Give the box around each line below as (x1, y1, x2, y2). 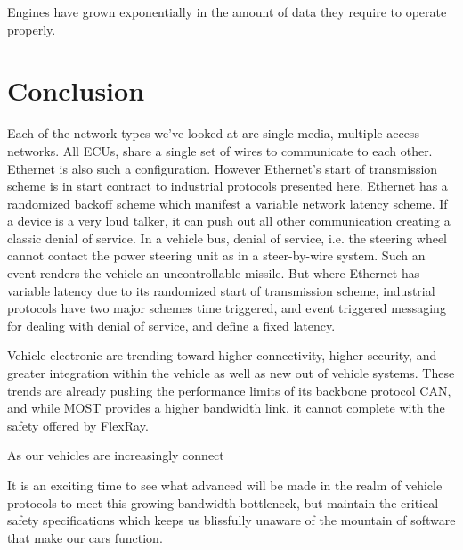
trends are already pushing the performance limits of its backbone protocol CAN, (7, 381, 451, 399)
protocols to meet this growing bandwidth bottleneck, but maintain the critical (7, 493, 439, 512)
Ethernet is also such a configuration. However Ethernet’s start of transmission (7, 159, 438, 177)
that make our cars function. (7, 528, 163, 546)
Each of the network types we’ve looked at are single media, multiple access (7, 124, 419, 143)
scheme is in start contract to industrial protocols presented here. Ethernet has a (7, 176, 448, 195)
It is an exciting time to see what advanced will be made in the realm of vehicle (7, 476, 443, 494)
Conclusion (7, 72, 145, 109)
